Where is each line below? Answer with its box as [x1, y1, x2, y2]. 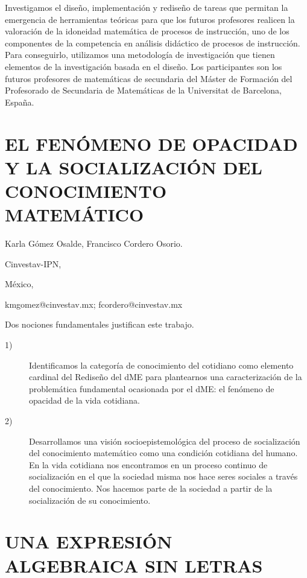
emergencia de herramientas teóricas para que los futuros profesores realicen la [5, 13, 295, 25]
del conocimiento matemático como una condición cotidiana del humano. [29, 446, 298, 459]
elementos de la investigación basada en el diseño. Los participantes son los [5, 60, 282, 72]
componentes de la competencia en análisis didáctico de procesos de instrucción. [5, 36, 300, 49]
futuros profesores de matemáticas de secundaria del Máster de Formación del [5, 72, 293, 84]
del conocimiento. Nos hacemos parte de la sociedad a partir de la [29, 481, 273, 494]
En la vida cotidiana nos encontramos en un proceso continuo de [29, 458, 268, 471]
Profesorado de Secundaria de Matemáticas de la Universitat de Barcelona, [5, 84, 282, 97]
